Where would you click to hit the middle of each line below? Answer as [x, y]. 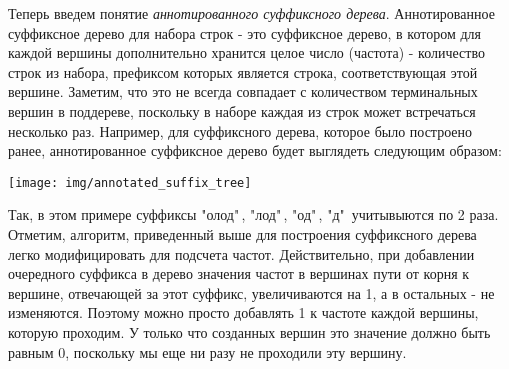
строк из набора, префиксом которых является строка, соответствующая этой [243, 71]
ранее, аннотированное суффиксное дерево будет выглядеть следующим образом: [255, 150]
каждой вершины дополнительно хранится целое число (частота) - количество [246, 52]
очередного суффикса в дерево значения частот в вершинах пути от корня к [239, 273]
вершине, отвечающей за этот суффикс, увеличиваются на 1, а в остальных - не [251, 292]
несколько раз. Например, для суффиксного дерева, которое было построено [240, 130]
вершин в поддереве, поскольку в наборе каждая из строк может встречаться [242, 110]
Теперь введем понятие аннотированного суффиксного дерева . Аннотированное [251, 13]
